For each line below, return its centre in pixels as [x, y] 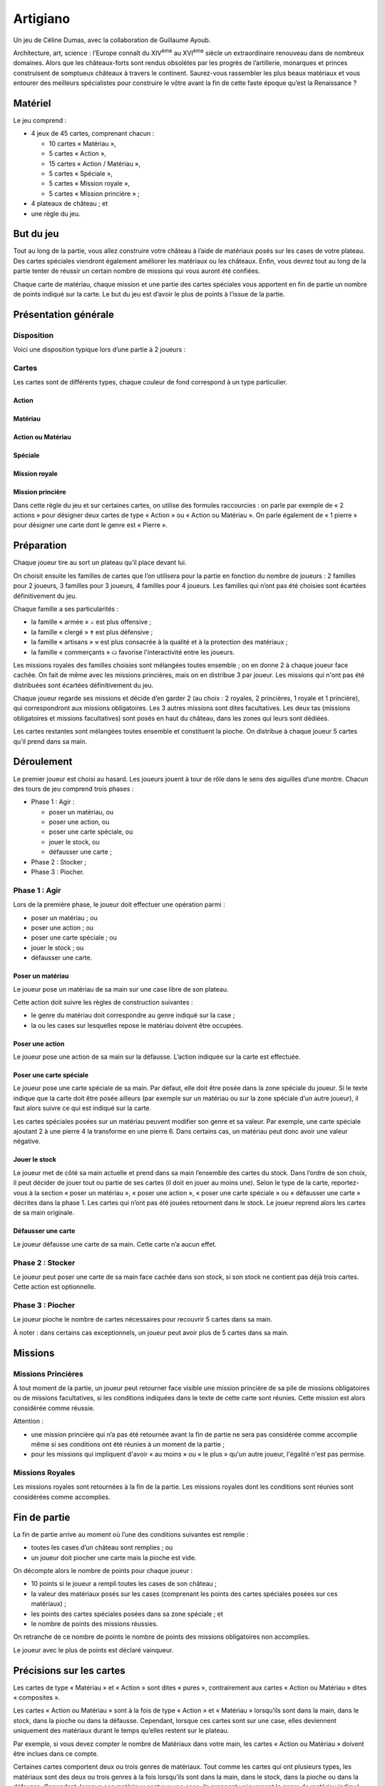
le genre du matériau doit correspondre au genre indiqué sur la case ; [133, 1015]
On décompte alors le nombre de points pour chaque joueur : [103, 1570]
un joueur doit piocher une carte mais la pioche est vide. [114, 1557]
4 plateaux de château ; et [70, 204]
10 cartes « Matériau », [83, 144]
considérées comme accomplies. [62, 1497]
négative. [27, 1141]
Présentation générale [63, 314]
